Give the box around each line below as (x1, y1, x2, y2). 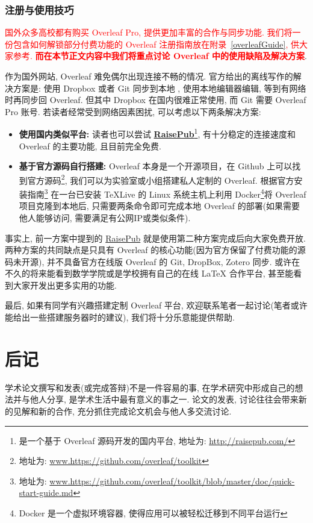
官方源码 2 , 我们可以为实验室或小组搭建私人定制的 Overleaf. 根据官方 (27, 172, 294, 186)
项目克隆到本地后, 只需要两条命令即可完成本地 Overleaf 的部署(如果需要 (19, 199, 300, 212)
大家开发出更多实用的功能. (13, 278, 117, 291)
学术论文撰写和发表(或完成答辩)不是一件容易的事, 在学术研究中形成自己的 (5, 381, 295, 393)
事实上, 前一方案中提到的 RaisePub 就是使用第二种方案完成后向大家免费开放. (5, 231, 306, 244)
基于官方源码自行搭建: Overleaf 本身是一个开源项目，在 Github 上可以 (19, 160, 293, 172)
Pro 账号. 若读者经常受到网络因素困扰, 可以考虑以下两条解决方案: (5, 105, 261, 117)
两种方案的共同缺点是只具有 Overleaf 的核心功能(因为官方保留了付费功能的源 (5, 243, 306, 256)
